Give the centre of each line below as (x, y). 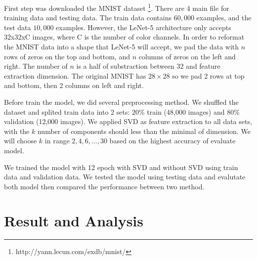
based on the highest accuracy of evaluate (172, 141)
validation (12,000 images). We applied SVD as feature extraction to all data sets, (128, 121)
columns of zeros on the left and (187, 56)
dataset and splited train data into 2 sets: (67, 111)
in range (57, 141)
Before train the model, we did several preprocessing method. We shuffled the (121, 102)
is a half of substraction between (125, 66)
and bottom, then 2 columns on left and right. (74, 85)
